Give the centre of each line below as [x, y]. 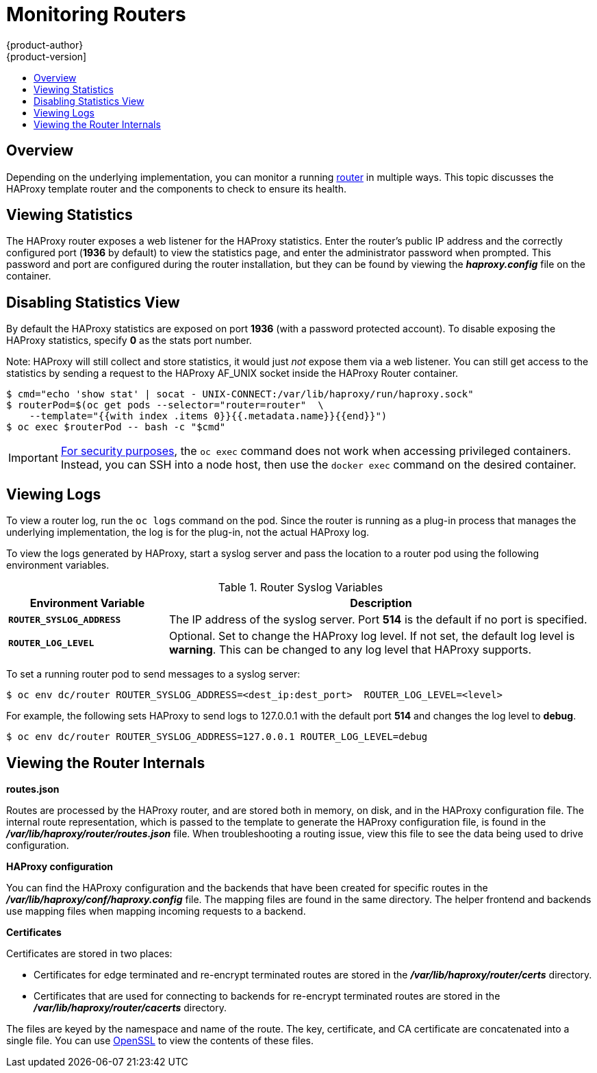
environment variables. [58, 565]
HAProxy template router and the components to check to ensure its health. [176, 188]
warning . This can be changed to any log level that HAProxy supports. [350, 650]
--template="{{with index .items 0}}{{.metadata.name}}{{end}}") [208, 416]
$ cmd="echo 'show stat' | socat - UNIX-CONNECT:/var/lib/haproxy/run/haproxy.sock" [240, 394]
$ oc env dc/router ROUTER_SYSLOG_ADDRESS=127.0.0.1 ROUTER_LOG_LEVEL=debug [217, 737]
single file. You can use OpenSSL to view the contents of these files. [160, 1040]
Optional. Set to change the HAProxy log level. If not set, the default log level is [372, 636]
